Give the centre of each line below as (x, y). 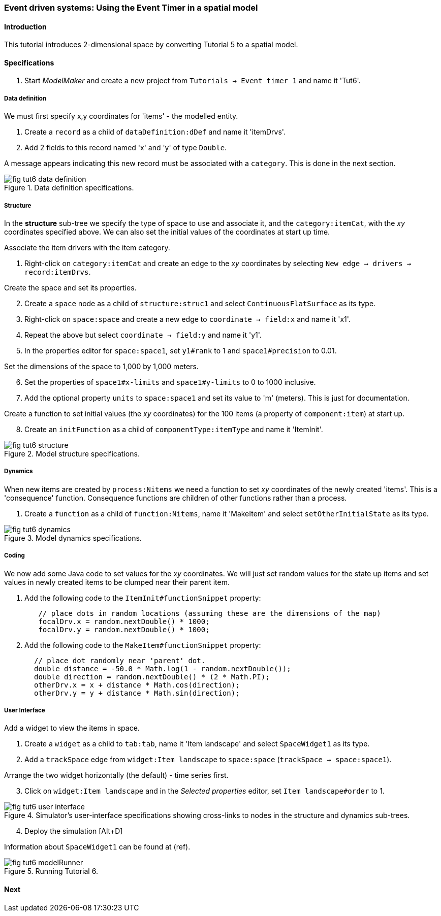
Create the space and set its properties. (70, 288)
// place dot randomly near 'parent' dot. (120, 660)
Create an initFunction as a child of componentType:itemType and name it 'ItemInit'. (174, 429)
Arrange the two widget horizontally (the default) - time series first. (116, 775)
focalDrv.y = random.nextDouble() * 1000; (124, 629)
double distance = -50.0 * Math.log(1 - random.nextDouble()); (163, 668)
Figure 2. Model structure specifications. (72, 454)
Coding (14, 556)
